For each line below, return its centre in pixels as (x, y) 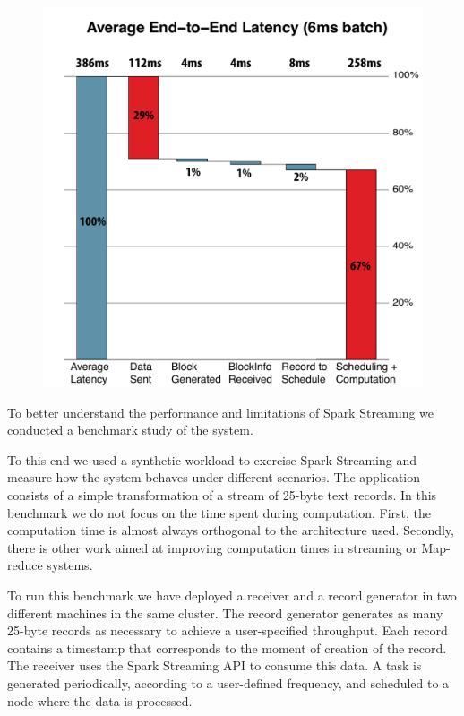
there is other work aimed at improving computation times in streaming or (212, 547)
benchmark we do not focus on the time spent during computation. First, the (219, 512)
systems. (70, 565)
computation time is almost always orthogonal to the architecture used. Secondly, (231, 530)
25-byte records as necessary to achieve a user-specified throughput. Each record (228, 630)
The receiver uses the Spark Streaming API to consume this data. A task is (215, 665)
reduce (25, 565)
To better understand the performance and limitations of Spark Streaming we (221, 412)
